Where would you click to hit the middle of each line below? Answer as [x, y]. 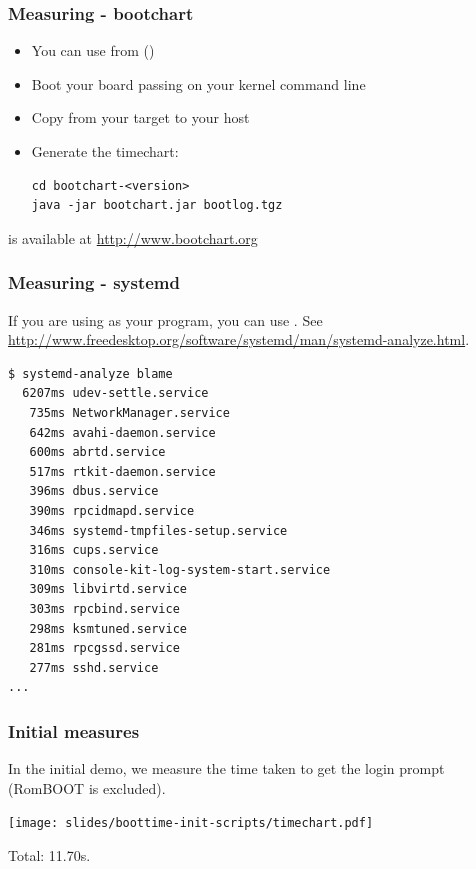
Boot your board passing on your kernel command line [198, 83]
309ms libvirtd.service [108, 589]
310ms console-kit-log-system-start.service [180, 569]
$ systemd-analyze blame [90, 373]
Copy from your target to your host [140, 117]
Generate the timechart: [105, 151]
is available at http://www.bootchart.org [133, 237]
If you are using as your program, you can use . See [165, 319]
